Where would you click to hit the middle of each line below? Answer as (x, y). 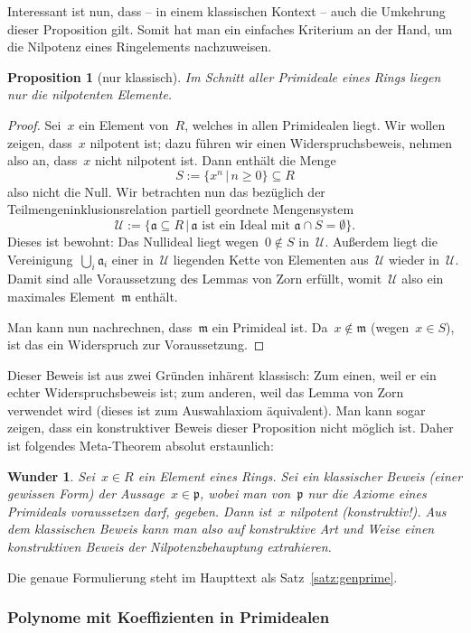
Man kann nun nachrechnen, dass (100, 326)
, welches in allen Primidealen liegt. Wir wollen (315, 124)
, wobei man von (245, 493)
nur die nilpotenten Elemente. (90, 94)
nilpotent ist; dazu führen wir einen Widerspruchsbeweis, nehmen (271, 142)
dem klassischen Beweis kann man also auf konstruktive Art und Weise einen (221, 529)
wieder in (414, 259)
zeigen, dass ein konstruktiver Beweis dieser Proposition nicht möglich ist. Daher (231, 428)
